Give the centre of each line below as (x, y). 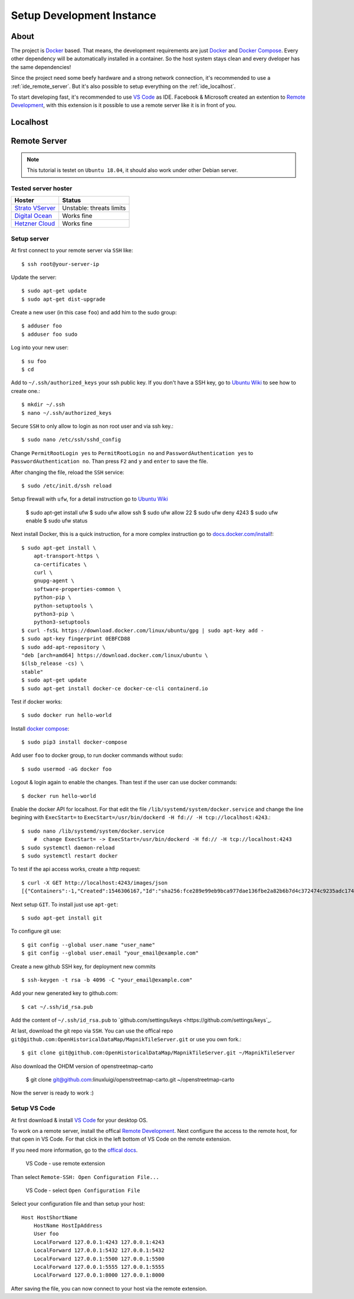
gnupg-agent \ (54, 581)
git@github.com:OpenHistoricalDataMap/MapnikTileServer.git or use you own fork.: (126, 1039)
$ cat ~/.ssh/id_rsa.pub (57, 1007)
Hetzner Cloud (35, 223)
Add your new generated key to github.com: (64, 993)
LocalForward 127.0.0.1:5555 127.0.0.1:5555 (99, 1267)
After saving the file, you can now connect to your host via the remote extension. (109, 1288)
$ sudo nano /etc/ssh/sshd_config (71, 440)
